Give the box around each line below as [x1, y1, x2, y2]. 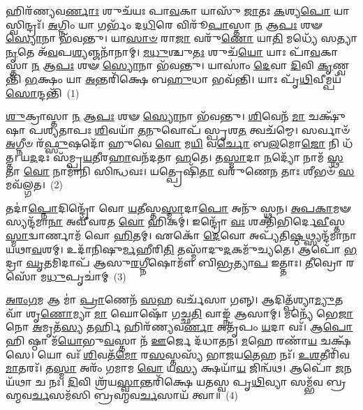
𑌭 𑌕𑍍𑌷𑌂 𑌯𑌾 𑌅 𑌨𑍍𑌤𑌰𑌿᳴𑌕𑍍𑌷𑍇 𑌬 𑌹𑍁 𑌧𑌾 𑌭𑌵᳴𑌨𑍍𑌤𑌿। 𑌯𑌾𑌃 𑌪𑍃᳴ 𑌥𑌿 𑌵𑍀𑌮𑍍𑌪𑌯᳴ [24, 71, 341, 86]
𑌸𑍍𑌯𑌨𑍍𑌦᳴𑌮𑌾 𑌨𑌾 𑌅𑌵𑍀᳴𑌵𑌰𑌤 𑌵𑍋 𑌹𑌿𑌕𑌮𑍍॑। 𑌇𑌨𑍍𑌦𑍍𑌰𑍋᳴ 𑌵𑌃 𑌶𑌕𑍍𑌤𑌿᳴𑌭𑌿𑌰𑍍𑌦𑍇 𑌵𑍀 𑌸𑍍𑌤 [6, 214, 346, 229]
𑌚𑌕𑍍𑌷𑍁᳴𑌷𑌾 [308, 109, 346, 123]
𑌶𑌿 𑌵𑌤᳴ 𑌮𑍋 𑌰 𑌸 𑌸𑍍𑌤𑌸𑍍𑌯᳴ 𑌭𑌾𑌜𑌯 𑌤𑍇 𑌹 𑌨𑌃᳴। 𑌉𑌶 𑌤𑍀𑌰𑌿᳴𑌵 [83, 347, 350, 361]
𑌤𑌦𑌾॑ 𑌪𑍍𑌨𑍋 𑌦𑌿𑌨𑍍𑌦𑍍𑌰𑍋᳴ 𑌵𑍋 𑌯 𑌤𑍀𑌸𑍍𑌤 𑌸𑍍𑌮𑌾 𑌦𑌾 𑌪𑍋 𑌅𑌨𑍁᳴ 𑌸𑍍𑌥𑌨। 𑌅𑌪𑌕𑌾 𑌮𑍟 [6, 200, 351, 215]
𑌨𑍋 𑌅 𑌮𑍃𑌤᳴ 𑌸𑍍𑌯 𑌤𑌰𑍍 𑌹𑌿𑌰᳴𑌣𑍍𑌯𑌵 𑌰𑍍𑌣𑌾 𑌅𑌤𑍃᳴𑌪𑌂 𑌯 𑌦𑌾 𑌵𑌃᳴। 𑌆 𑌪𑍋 [6, 319, 353, 334]
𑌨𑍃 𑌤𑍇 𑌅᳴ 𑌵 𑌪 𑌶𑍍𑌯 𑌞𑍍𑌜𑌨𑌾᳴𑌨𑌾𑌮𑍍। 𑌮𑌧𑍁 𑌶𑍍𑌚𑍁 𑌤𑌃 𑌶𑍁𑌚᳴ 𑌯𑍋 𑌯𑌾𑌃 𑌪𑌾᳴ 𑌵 [6, 44, 320, 59]
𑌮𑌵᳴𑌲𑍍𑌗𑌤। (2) [6, 177, 63, 192]
